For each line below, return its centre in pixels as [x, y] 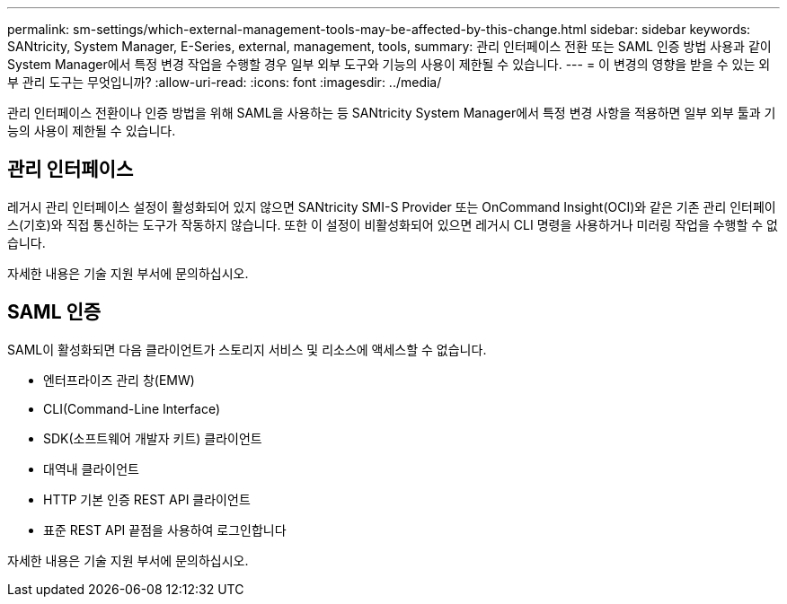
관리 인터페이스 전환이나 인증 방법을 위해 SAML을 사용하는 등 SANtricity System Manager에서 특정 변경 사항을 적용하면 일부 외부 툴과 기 [392, 113]
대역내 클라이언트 [91, 468]
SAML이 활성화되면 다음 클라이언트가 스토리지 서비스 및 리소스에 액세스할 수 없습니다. [247, 349]
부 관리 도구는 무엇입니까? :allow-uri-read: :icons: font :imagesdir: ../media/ [225, 82]
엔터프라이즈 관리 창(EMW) [119, 380]
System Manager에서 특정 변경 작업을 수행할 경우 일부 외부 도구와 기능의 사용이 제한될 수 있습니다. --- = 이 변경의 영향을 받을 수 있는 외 [389, 64]
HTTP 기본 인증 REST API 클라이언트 [147, 499]
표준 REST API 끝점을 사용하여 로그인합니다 [165, 530]
